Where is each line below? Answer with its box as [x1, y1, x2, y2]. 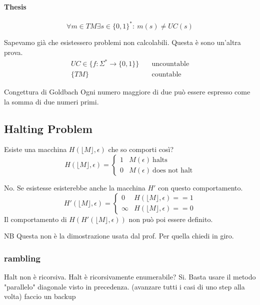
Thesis [4, 1, 26, 11]
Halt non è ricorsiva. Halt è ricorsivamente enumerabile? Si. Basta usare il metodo [4, 271, 256, 282]
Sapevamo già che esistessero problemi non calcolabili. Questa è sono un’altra [4, 37, 241, 47]
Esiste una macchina [4, 144, 67, 154]
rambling [4, 251, 40, 264]
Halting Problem [4, 120, 92, 136]
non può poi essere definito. [128, 213, 213, 224]
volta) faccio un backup [4, 291, 76, 301]
